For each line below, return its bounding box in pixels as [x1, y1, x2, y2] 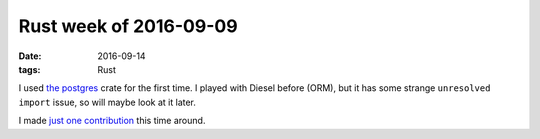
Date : [18, 50, 42, 62]
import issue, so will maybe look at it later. [18, 96, 197, 108]
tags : [18, 63, 41, 75]
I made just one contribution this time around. [18, 115, 206, 127]
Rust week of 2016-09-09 [18, 15, 239, 37]
